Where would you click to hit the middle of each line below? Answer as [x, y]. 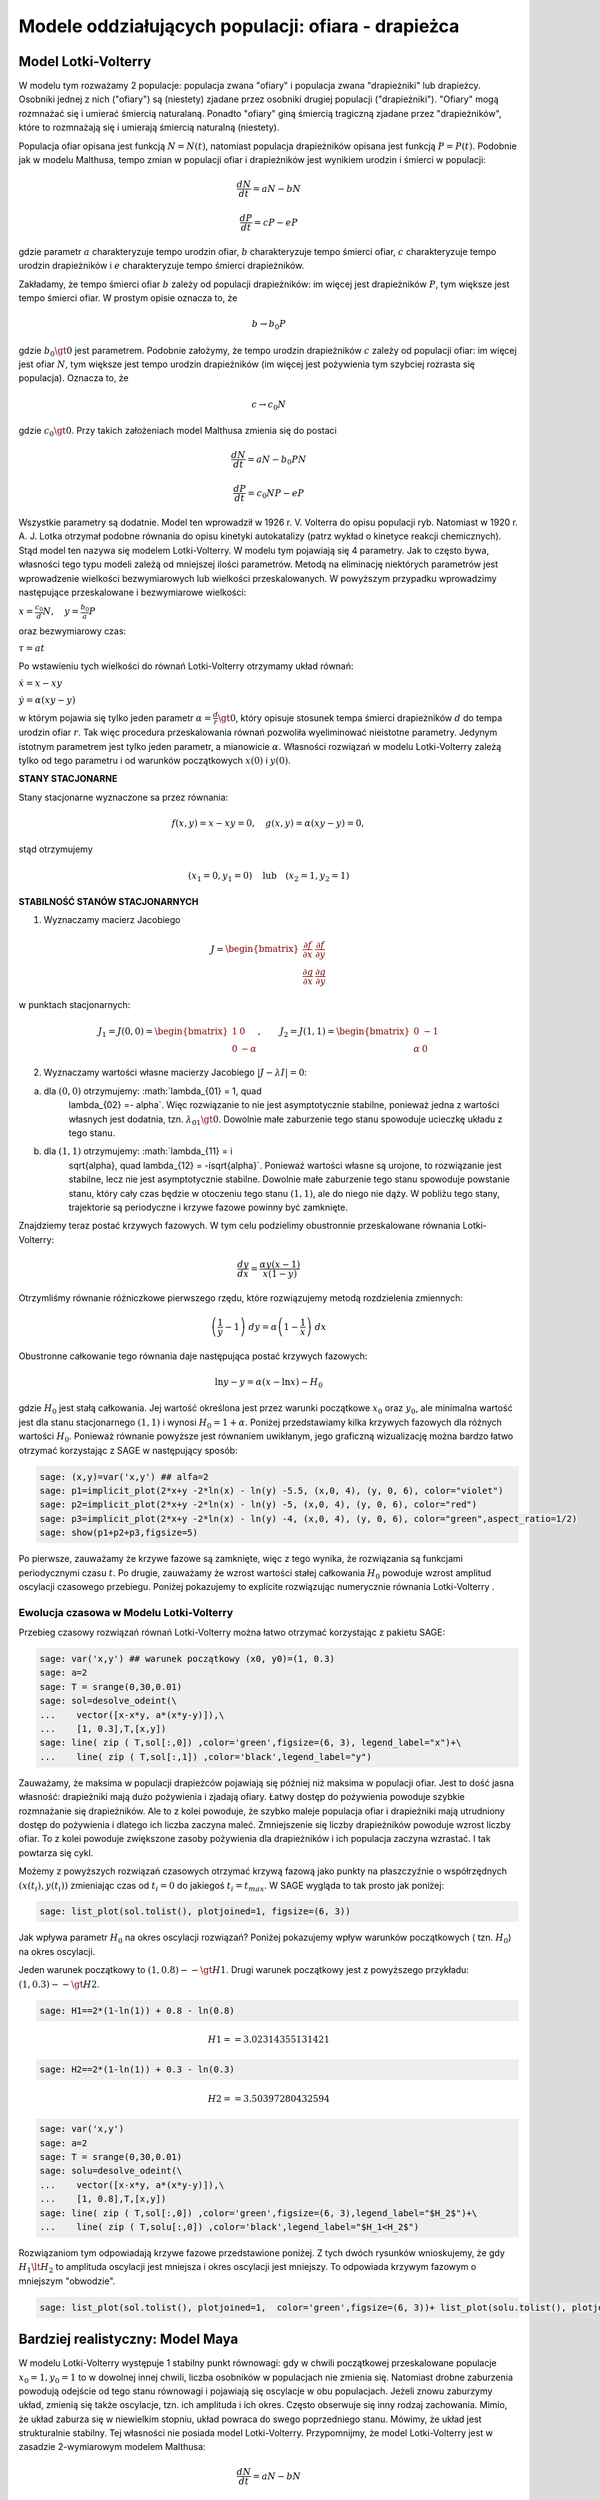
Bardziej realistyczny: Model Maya [128, 2339]
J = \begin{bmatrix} [255, 949]
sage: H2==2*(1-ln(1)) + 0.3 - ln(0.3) [137, 2069]
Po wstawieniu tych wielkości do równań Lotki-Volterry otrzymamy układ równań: [186, 666]
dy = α [263, 1326]
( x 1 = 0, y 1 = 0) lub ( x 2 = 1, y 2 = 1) [269, 877]
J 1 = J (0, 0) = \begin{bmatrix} [163, 1032]
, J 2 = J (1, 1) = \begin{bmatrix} [333, 1032]
